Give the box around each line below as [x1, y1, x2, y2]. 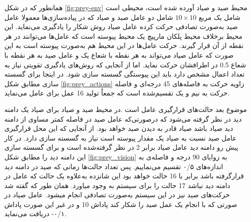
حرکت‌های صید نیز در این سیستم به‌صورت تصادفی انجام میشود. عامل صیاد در [4, 190, 230, 200]
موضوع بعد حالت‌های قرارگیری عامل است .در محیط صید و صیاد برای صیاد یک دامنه [4, 104, 247, 114]
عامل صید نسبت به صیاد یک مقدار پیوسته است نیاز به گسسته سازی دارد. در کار [4, 132, 237, 143]
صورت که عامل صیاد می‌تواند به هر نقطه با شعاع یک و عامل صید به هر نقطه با [4, 49, 234, 60]
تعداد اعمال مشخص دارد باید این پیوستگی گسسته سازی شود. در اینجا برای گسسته [4, 69, 245, 79]
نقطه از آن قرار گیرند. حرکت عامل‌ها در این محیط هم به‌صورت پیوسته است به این [4, 40, 244, 50]
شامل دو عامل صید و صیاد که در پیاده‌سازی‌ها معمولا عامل [4, 12, 173, 22]
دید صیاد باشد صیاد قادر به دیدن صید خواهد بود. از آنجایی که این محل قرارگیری [4, 123, 233, 133]
